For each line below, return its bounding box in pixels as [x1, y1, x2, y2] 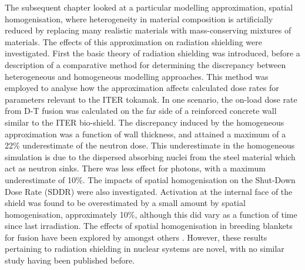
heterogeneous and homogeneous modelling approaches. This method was [5, 70, 269, 82]
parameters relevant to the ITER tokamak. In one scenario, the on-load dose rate [5, 93, 297, 105]
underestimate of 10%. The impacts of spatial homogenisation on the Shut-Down [5, 173, 296, 185]
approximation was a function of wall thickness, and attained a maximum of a [5, 127, 286, 140]
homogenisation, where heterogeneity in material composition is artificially [5, 12, 273, 25]
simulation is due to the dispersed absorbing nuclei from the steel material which [5, 150, 296, 163]
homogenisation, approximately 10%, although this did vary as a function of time [5, 208, 297, 220]
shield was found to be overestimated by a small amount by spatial [5, 197, 246, 209]
